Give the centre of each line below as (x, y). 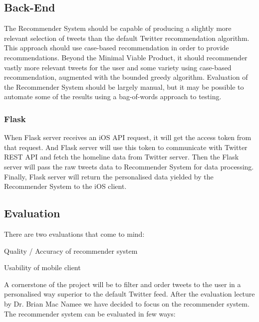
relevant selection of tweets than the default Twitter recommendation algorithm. (127, 38)
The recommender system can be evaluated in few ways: (90, 313)
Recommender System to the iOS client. (65, 186)
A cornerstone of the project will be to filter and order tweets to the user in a (123, 284)
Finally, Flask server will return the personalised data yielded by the (109, 176)
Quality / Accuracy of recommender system (71, 250)
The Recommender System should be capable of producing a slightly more (118, 28)
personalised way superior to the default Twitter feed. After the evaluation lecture (129, 294)
